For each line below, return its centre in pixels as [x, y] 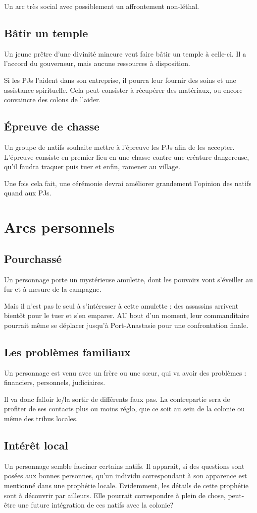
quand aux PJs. [28, 193]
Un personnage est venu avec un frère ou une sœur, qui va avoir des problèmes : [125, 372]
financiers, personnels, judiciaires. [55, 382]
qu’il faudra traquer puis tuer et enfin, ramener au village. [92, 166]
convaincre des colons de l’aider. [52, 99]
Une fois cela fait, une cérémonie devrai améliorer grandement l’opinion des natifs [128, 183]
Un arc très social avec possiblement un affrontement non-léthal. [102, 6]
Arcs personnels [59, 227]
